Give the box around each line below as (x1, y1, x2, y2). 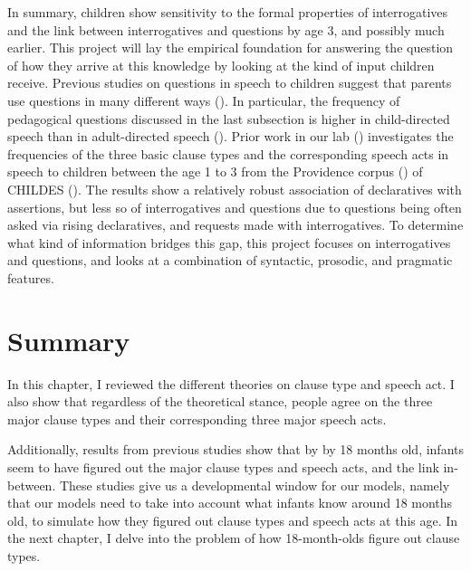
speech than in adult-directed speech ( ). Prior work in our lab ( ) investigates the (7, 127, 454, 146)
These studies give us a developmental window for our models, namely (59, 475, 450, 494)
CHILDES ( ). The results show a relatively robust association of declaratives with (7, 179, 462, 198)
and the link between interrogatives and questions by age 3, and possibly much (7, 20, 445, 39)
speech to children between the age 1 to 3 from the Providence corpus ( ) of (7, 162, 423, 181)
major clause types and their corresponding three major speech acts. (7, 409, 387, 428)
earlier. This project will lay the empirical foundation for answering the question (7, 38, 454, 57)
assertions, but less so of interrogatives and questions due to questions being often (7, 197, 462, 216)
